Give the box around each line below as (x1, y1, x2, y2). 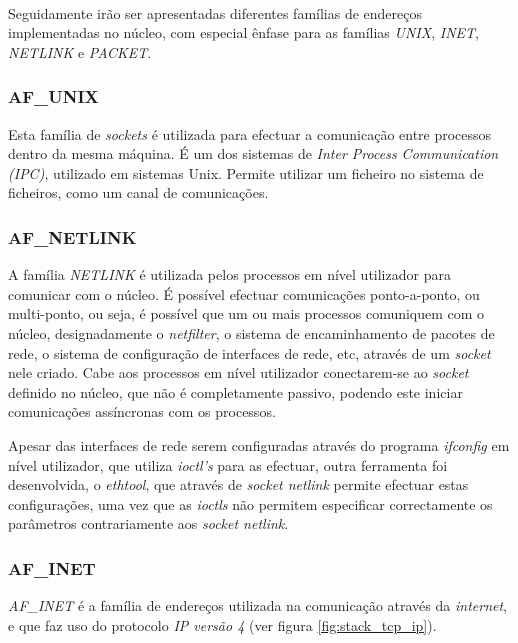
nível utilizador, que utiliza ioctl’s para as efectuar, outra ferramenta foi (8, 454, 448, 475)
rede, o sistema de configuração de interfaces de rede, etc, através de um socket (8, 342, 491, 363)
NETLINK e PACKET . (8, 41, 152, 62)
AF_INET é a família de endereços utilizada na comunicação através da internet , (8, 595, 507, 616)
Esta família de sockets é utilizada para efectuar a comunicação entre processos (8, 123, 492, 144)
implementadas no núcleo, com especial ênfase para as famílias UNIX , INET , (8, 22, 479, 43)
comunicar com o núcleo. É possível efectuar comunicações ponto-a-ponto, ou (8, 283, 480, 304)
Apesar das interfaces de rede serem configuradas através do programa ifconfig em (8, 434, 510, 455)
